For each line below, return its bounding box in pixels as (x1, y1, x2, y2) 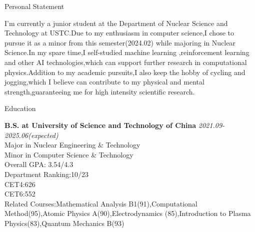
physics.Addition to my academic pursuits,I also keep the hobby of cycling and (4, 66, 245, 77)
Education (4, 103, 36, 113)
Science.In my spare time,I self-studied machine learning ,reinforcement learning (4, 47, 249, 57)
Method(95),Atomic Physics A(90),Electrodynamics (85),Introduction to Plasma (4, 208, 251, 218)
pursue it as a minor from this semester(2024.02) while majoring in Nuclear (4, 37, 235, 47)
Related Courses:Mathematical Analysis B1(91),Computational (4, 198, 197, 208)
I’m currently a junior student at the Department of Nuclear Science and (4, 17, 228, 28)
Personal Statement (4, 1, 64, 11)
